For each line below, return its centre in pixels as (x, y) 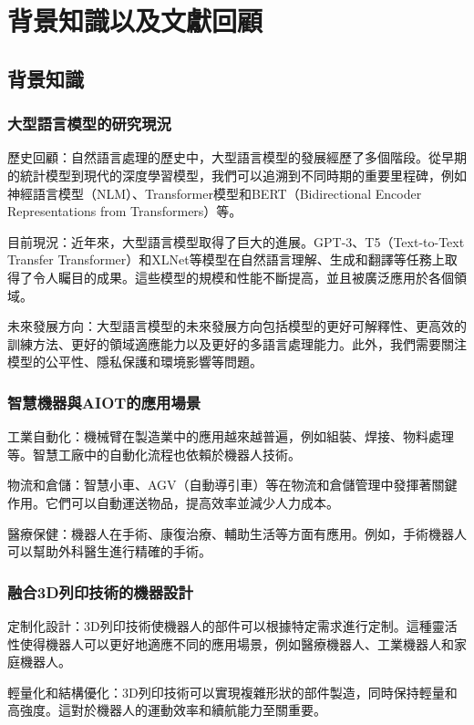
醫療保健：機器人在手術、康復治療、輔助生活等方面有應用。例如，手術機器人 (237, 533)
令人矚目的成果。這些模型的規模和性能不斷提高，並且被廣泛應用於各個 (243, 277)
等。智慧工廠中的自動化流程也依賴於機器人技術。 (154, 454)
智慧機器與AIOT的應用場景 (104, 402)
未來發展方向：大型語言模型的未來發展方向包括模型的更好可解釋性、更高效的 (237, 326)
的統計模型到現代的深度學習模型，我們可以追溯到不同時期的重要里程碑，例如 (237, 175)
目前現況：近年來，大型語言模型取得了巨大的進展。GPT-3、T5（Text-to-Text (236, 241)
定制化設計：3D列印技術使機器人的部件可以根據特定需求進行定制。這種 (220, 625)
